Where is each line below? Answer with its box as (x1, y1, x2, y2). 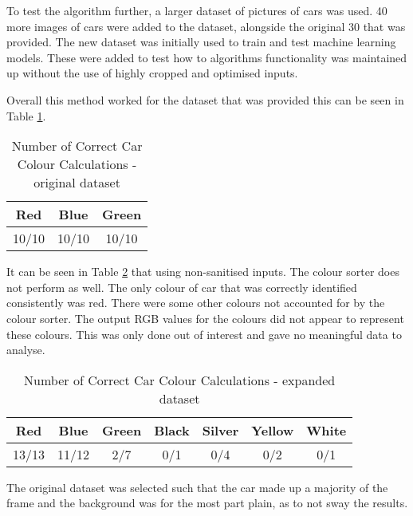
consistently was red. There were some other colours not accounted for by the (6, 294, 385, 311)
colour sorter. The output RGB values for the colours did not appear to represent (6, 309, 404, 326)
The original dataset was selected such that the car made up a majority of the (6, 479, 388, 495)
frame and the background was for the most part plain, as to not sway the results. (6, 494, 408, 511)
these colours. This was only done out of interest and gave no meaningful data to (6, 325, 402, 342)
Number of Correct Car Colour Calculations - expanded (24, 370, 336, 389)
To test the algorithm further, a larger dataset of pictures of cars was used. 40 (6, 2, 387, 18)
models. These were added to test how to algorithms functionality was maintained (6, 49, 407, 65)
